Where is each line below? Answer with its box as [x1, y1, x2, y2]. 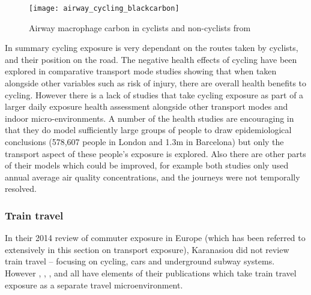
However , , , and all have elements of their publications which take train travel [5, 266, 297, 279]
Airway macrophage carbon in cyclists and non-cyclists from [29, 21, 251, 34]
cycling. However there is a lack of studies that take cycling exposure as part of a [5, 88, 304, 101]
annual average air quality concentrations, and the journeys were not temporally [5, 170, 300, 183]
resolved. [5, 182, 37, 195]
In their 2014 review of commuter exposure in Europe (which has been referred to [5, 231, 306, 244]
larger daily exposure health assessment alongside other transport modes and [5, 100, 288, 113]
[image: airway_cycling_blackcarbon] [29, 4, 180, 13]
